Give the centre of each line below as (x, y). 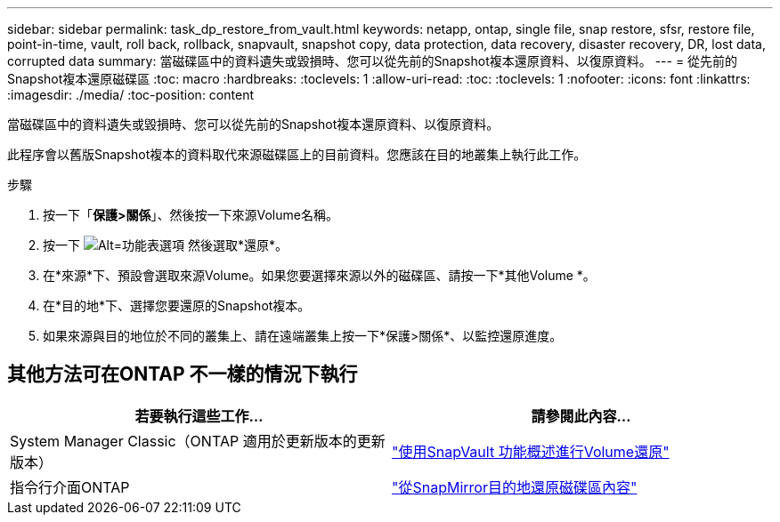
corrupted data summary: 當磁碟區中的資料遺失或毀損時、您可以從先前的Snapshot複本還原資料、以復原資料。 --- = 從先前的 (373, 61)
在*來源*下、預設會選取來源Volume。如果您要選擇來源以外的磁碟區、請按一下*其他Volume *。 (319, 275)
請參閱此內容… (581, 416)
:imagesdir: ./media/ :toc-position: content (130, 95)
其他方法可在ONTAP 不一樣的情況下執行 (183, 374)
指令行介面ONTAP (70, 487)
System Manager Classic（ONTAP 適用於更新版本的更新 (198, 441)
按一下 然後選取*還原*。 (166, 245)
